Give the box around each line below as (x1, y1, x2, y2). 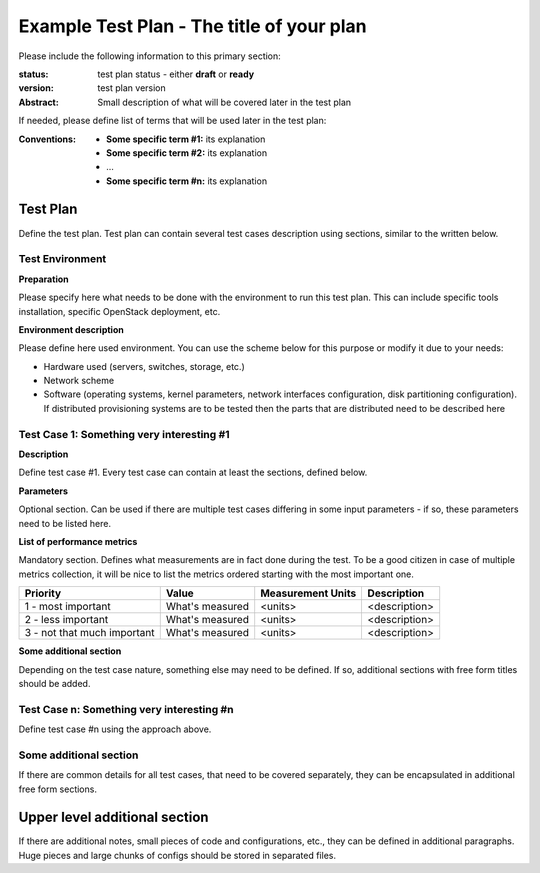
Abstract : (18, 96, 59, 108)
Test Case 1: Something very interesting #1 (18, 427, 230, 441)
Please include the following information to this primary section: (18, 50, 282, 62)
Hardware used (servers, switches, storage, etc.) (43, 360, 245, 372)
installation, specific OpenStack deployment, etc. (18, 305, 221, 317)
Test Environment (18, 252, 107, 266)
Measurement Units (260, 586, 357, 600)
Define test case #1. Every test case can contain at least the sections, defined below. (18, 466, 368, 479)
